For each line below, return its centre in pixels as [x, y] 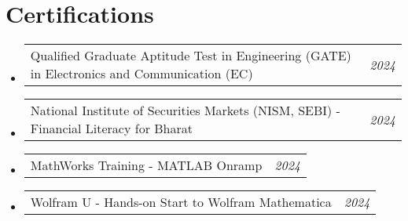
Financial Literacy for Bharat [111, 129]
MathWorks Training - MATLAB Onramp [146, 165]
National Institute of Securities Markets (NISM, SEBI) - [185, 110]
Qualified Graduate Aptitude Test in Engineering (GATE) [191, 56]
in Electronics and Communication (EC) [142, 74]
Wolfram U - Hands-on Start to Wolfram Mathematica [181, 202]
